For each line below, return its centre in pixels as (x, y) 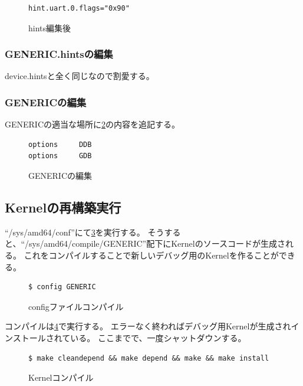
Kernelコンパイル (61, 377)
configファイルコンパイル (76, 306)
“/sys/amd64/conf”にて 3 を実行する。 (75, 232)
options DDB (60, 144)
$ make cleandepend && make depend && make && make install (149, 358)
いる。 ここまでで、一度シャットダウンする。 (158, 337)
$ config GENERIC (62, 287)
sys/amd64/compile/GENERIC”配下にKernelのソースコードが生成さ (157, 243)
